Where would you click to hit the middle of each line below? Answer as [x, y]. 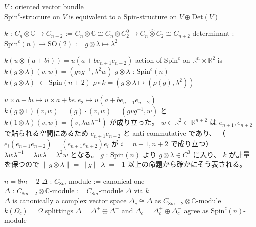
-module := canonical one [105, 181]
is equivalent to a [95, 16]
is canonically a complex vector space [69, 201]
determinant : [213, 33]
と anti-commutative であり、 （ [174, 133]
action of [149, 60]
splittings [59, 210]
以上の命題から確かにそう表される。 [187, 164]
